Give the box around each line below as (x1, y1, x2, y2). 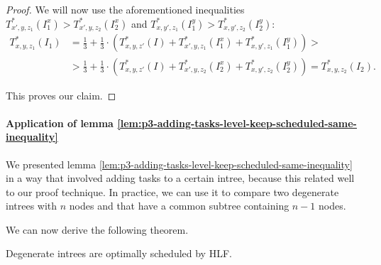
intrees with (6, 198, 57, 213)
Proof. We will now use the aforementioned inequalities (6, 2, 245, 16)
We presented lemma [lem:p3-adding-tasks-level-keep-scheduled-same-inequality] (6, 156, 353, 171)
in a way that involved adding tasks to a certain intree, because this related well (6, 171, 355, 185)
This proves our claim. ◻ (6, 87, 116, 102)
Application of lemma (6, 115, 114, 130)
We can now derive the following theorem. (6, 222, 189, 237)
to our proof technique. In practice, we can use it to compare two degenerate (6, 184, 339, 199)
